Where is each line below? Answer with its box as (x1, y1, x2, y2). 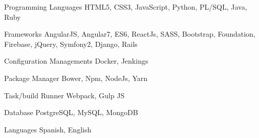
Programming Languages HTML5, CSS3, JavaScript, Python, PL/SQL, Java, (4, 2, 247, 12)
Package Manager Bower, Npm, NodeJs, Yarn (4, 72, 147, 83)
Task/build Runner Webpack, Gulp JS (4, 90, 125, 100)
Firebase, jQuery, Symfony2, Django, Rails (4, 38, 138, 49)
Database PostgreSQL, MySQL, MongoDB (4, 107, 138, 118)
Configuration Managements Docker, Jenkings (4, 56, 148, 66)
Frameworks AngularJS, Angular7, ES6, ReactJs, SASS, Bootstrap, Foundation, (4, 29, 255, 39)
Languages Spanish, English (4, 124, 92, 134)
